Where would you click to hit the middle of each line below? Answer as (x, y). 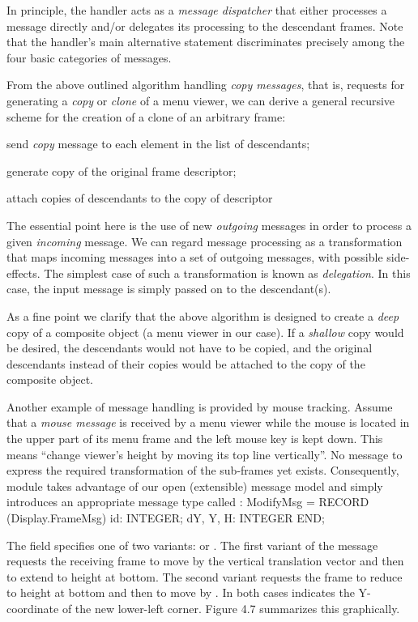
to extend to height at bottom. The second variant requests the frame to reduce (205, 576)
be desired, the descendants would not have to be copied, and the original (190, 348)
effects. (23, 273)
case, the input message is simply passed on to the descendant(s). (169, 289)
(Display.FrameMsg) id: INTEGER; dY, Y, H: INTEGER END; (166, 518)
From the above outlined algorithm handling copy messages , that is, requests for (206, 85)
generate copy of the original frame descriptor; (122, 170)
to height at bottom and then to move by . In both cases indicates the (181, 592)
